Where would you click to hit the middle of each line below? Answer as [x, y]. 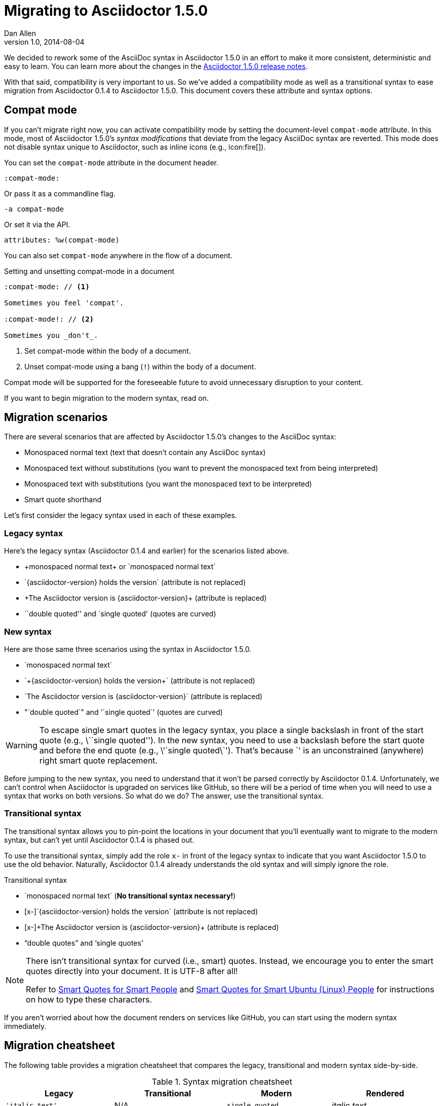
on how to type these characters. [89, 999]
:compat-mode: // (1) [47, 286]
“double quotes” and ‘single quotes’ [84, 943]
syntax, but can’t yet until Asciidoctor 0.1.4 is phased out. [99, 840]
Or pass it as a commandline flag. [60, 193]
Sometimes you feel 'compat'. [64, 303]
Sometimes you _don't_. [51, 335]
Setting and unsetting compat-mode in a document [89, 271]
